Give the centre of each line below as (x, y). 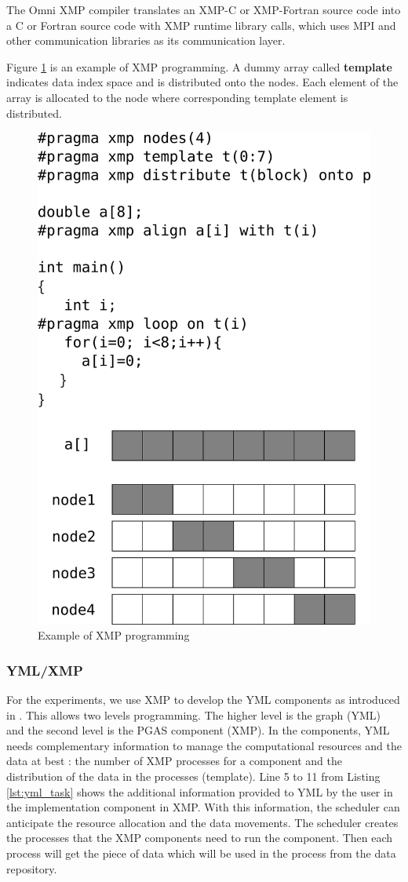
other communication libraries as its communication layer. (146, 40)
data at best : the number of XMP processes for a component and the (174, 761)
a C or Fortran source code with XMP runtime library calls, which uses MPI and (201, 25)
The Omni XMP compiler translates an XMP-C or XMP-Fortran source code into (204, 9)
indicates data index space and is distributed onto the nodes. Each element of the (202, 82)
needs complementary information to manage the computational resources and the (204, 745)
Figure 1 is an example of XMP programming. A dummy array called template (199, 66)
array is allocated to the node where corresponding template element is (177, 97)
